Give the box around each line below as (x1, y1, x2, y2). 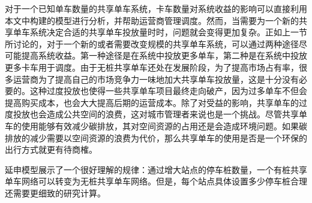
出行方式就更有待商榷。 (5, 143, 97, 156)
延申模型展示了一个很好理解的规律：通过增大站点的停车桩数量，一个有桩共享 (5, 163, 307, 175)
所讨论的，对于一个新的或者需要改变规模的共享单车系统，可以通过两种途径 (5, 37, 299, 50)
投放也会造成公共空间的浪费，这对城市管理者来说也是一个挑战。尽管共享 (13, 108, 299, 120)
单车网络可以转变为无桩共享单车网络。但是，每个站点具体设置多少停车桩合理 (5, 175, 307, 187)
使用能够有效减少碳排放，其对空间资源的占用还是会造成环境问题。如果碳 (21, 119, 307, 132)
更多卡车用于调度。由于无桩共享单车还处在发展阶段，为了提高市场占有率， (5, 60, 299, 73)
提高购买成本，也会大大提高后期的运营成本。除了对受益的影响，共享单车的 (5, 96, 299, 108)
